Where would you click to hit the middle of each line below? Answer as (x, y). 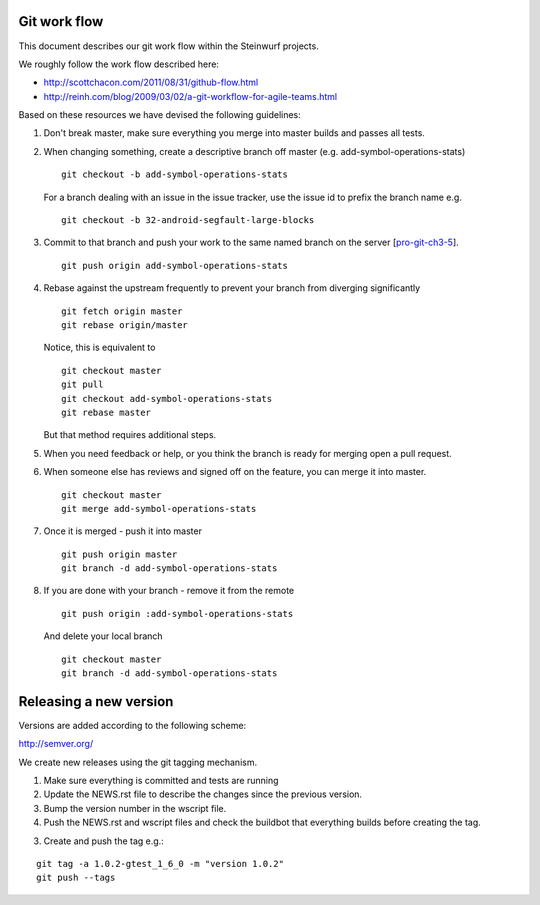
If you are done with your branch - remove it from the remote (169, 591)
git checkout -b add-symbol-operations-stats (175, 174)
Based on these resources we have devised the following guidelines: (160, 115)
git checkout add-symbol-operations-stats (167, 398)
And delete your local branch (103, 636)
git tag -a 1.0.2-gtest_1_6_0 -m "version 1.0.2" (160, 864)
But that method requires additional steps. (130, 435)
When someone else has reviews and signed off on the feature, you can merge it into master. (235, 472)
